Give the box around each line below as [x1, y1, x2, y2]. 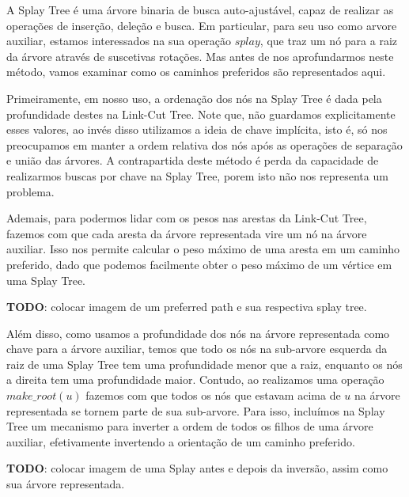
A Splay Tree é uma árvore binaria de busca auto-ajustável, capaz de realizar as [6, 2, 394, 17]
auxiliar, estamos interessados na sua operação [6, 32, 232, 49]
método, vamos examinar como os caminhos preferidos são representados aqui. [6, 63, 386, 80]
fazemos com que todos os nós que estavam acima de [85, 387, 341, 404]
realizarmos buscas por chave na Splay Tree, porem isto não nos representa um [6, 167, 388, 184]
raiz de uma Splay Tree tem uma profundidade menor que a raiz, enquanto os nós [6, 355, 403, 372]
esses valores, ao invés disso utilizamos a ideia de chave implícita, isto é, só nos [6, 121, 388, 138]
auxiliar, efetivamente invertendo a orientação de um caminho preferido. [6, 433, 355, 450]
